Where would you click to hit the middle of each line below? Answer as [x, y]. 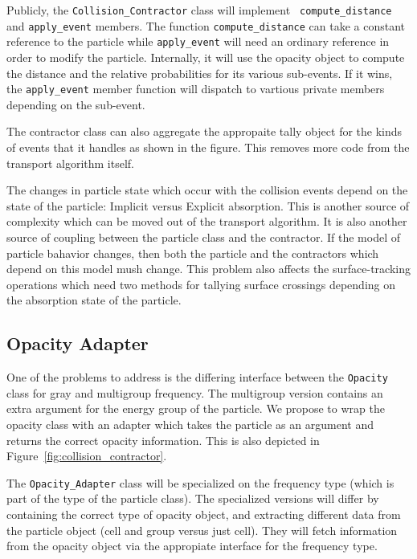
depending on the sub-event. [76, 104]
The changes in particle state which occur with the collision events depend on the [207, 190]
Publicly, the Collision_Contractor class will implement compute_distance [199, 10]
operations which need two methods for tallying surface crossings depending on [201, 284]
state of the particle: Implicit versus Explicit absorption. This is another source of [208, 205]
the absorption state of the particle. [94, 300]
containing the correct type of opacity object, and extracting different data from [204, 514]
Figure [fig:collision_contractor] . [87, 456]
